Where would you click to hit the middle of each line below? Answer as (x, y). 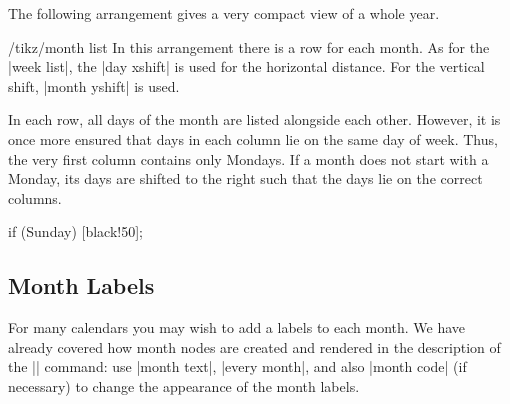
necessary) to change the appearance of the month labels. (184, 385)
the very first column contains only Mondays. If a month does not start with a (248, 158)
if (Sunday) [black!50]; (75, 231)
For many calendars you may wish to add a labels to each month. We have (237, 327)
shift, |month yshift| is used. (94, 85)
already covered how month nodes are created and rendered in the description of (254, 346)
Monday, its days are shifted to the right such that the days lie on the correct (245, 178)
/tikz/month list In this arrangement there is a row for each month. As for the (249, 46)
